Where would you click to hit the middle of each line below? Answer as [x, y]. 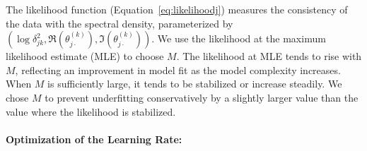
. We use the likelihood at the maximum [239, 38]
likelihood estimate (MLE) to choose [85, 56]
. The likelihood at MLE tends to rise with [269, 56]
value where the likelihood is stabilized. [91, 111]
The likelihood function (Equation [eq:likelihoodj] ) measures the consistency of [177, 9]
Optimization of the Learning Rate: [94, 139]
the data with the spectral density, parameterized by [120, 23]
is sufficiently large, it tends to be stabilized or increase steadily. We [195, 84]
